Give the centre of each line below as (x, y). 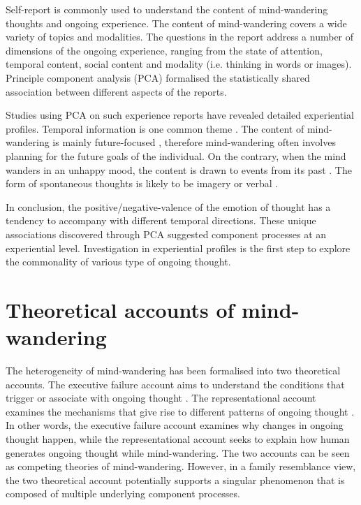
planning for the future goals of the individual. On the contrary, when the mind (176, 155)
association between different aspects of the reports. (116, 91)
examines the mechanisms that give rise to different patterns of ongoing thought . (180, 411)
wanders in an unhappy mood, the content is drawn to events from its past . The (179, 169)
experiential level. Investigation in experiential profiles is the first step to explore (178, 248)
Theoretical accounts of (120, 309)
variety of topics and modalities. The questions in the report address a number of (180, 37)
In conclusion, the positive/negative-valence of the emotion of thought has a (168, 206)
